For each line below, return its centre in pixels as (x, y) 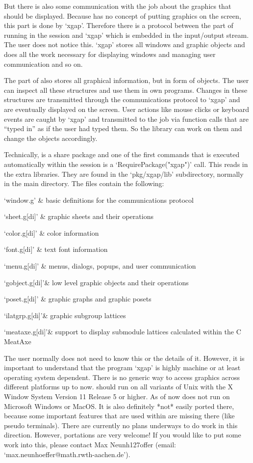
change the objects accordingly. (51, 138)
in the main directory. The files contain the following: (84, 183)
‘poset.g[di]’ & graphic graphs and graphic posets (78, 299)
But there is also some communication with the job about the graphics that (118, 6)
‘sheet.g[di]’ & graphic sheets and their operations (79, 216)
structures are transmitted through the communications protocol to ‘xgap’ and (122, 99)
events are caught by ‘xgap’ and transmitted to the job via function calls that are (126, 119)
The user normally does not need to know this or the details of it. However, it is (124, 358)
